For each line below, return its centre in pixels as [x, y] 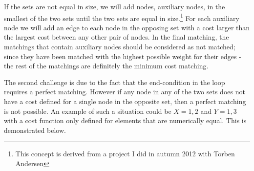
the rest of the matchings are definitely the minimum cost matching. [106, 66]
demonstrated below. [35, 130]
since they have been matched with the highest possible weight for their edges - [123, 56]
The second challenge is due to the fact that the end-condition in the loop [115, 82]
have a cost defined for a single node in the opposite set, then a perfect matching [125, 101]
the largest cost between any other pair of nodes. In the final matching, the [116, 37]
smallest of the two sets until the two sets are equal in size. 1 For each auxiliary [122, 17]
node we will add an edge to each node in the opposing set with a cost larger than [127, 27]
